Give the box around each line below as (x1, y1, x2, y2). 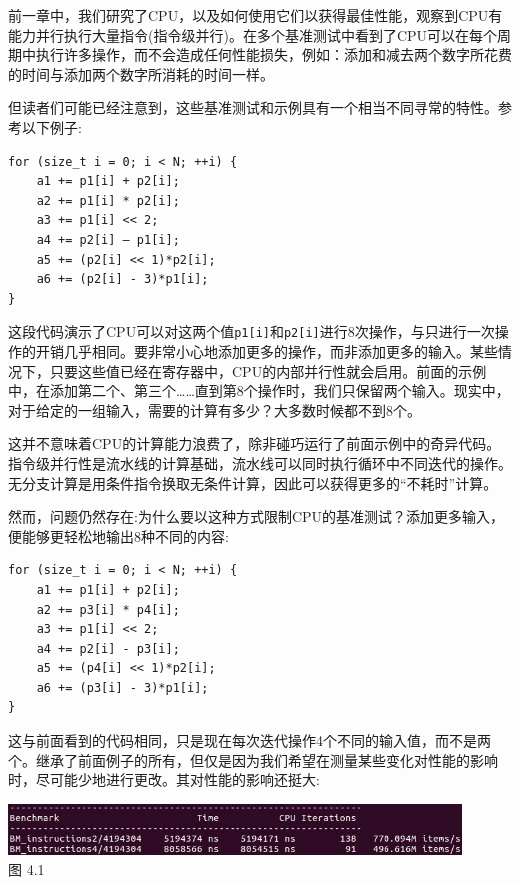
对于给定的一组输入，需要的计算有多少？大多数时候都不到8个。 (8, 399, 421, 420)
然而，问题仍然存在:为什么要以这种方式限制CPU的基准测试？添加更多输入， (8, 506, 505, 527)
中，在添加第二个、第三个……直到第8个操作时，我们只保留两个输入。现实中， (8, 380, 510, 401)
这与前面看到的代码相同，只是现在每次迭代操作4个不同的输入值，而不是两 (8, 730, 491, 751)
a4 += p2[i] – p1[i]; (36, 232, 180, 247)
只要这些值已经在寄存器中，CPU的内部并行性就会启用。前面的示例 (49, 360, 487, 381)
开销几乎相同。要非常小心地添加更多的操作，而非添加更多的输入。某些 (35, 340, 498, 361)
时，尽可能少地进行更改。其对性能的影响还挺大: (8, 769, 320, 790)
